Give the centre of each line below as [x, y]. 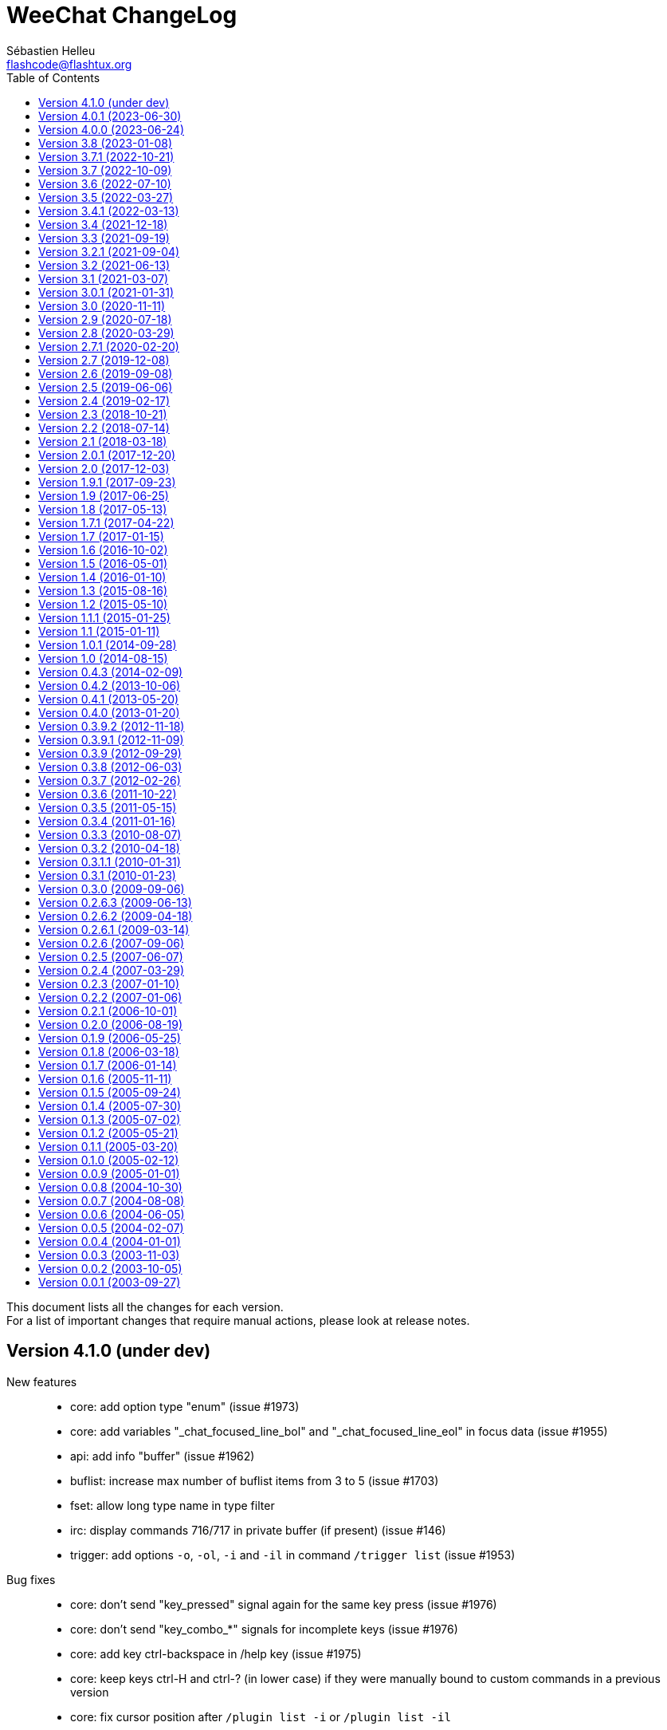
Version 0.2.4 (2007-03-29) [111, 970]
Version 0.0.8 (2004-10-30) [110, 1187]
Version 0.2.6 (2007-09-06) [112, 943]
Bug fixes [31, 1579]
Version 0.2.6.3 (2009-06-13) [115, 902]
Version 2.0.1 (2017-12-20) [107, 455]
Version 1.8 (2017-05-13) [103, 509]
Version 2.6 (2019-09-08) [106, 373]
